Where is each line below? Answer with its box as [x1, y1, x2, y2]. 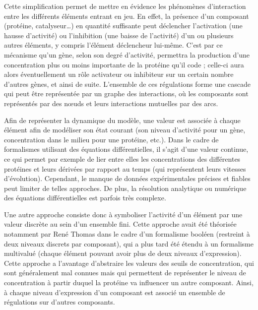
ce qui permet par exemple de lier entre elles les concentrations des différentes [4, 153, 241, 164]
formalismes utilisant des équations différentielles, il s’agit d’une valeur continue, [4, 144, 249, 154]
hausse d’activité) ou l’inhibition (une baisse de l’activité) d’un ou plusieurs [4, 30, 234, 40]
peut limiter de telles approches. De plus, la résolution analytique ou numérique [4, 183, 247, 193]
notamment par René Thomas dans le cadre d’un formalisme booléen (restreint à [4, 229, 250, 239]
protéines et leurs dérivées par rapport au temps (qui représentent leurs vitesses [4, 163, 246, 174]
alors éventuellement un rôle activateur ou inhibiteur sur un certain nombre [4, 69, 234, 79]
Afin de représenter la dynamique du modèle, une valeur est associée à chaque [4, 115, 241, 125]
